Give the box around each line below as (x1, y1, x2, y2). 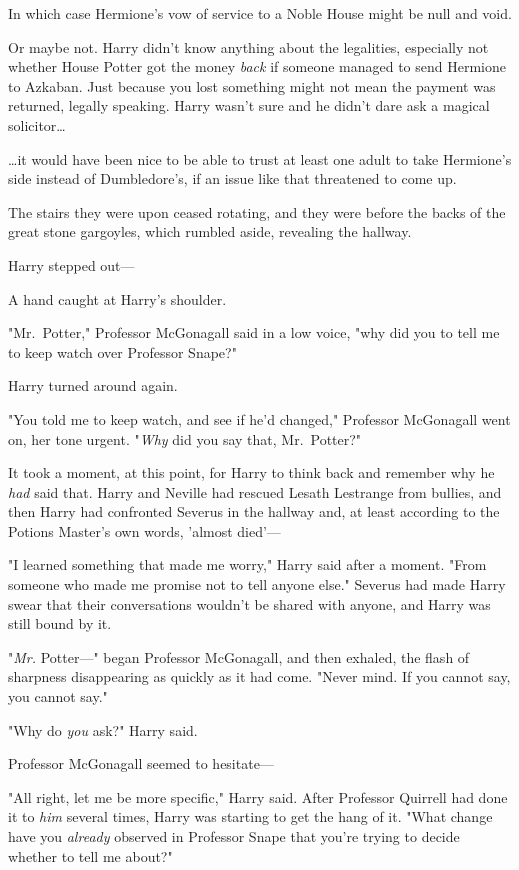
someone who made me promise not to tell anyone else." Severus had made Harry (8, 574, 506, 595)
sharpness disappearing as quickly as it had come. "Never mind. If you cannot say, (8, 666, 511, 687)
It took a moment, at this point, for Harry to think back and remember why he (8, 462, 495, 483)
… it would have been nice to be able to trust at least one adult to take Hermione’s (8, 148, 512, 169)
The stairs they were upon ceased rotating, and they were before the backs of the (8, 201, 506, 222)
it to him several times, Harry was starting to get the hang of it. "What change (8, 806, 493, 827)
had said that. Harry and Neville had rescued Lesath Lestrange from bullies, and (8, 481, 502, 502)
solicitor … (8, 114, 66, 135)
